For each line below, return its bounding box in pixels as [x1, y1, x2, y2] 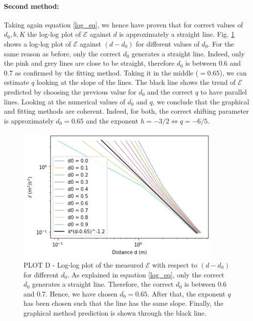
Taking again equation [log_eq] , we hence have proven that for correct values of [4, 19, 243, 29]
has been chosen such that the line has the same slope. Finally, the [23, 298, 224, 308]
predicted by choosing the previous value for [4, 86, 137, 97]
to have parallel [200, 86, 247, 97]
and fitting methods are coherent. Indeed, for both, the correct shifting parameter [4, 106, 249, 116]
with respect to [152, 259, 198, 270]
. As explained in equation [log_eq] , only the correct [67, 269, 225, 279]
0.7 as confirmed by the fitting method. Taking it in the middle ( [4, 67, 199, 77]
